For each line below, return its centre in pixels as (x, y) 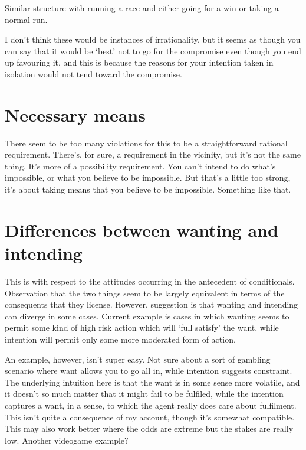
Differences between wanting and (142, 229)
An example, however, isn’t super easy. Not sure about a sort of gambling (138, 359)
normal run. (26, 19)
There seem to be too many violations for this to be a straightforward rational (146, 143)
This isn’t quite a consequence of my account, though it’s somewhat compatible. (150, 417)
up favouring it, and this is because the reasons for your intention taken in (139, 62)
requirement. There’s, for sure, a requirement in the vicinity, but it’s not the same (153, 154)
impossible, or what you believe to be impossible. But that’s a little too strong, (148, 177)
